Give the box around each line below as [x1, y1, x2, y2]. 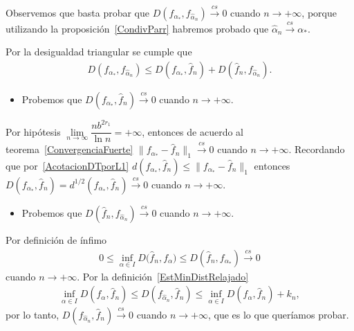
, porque [301, 5, 337, 19]
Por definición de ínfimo [6, 232, 107, 247]
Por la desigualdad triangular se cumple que [6, 44, 192, 59]
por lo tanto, [6, 307, 59, 321]
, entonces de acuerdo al [142, 124, 244, 138]
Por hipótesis [6, 124, 61, 138]
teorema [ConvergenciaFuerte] [6, 142, 133, 156]
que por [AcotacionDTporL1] [6, 158, 129, 172]
